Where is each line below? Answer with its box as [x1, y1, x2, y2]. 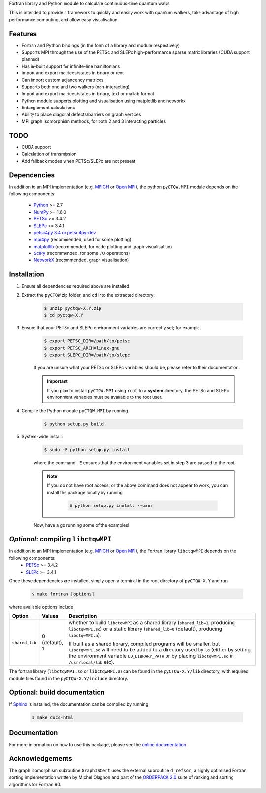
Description [68, 613, 97, 620]
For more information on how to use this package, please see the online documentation [9, 742, 187, 748]
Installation [9, 270, 44, 279]
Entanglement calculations [21, 105, 75, 110]
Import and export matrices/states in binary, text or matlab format [21, 91, 155, 97]
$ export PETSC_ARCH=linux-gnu [44, 345, 120, 351]
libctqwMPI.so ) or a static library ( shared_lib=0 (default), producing [68, 625, 223, 632]
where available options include [9, 604, 74, 610]
